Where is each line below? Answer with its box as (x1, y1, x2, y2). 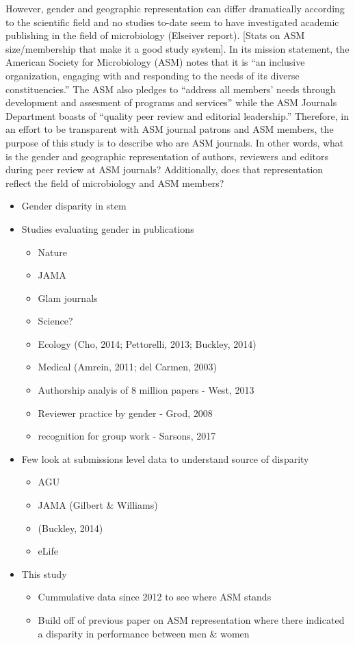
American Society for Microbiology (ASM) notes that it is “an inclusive (5, 55, 305, 69)
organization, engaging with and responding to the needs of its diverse (5, 68, 300, 82)
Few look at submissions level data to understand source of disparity (21, 451, 309, 466)
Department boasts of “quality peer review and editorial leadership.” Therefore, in (5, 108, 349, 123)
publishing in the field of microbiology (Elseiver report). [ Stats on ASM (5, 28, 305, 42)
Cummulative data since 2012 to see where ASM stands (38, 590, 272, 604)
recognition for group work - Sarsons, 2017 (38, 429, 216, 443)
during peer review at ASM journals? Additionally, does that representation (5, 162, 324, 177)
